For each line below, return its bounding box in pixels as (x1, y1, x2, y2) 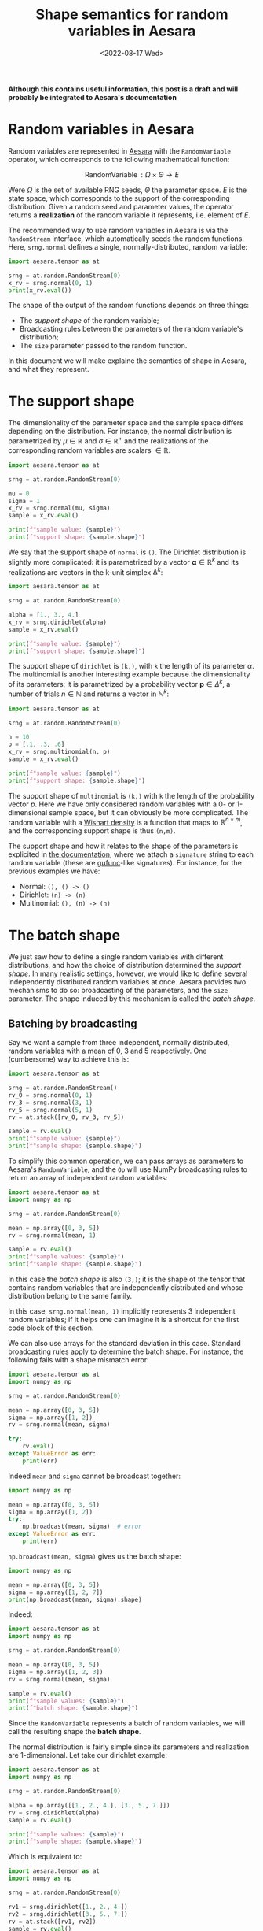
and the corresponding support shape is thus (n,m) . (8, 826, 176, 836)
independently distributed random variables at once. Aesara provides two (8, 977, 247, 987)
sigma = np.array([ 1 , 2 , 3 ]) (8, 1668, 104, 1676)
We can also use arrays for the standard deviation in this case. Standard (8, 1339, 241, 1347)
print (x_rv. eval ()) (8, 286, 72, 295)
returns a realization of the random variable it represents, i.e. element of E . (8, 210, 251, 220)
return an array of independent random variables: (8, 1173, 168, 1182)
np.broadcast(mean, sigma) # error (22, 1522, 143, 1531)
